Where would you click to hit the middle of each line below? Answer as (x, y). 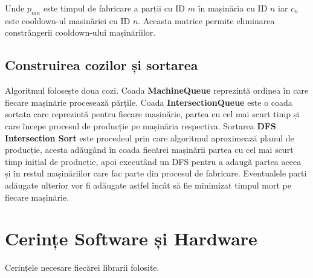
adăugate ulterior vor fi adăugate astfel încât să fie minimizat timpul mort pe (148, 185)
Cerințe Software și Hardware (131, 238)
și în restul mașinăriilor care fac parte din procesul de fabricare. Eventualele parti (156, 173)
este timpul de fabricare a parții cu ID (114, 8)
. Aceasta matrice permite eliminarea (206, 20)
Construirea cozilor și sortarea (102, 65)
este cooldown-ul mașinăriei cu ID (68, 20)
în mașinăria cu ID (233, 8)
